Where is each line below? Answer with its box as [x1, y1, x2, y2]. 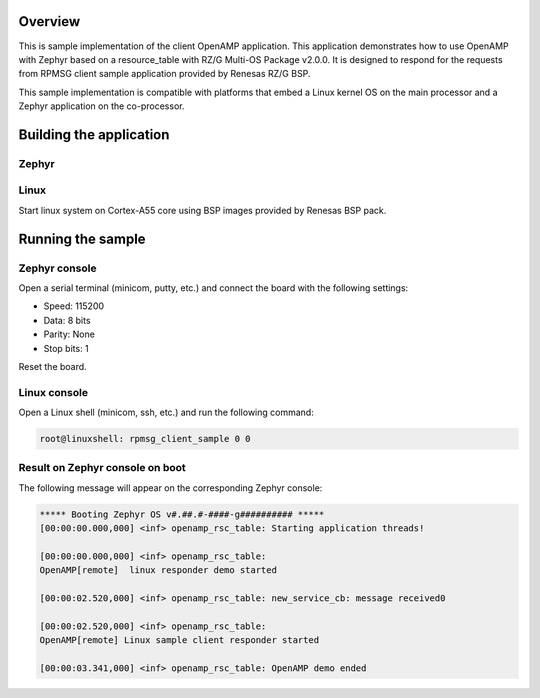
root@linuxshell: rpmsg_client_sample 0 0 [39, 433, 251, 445]
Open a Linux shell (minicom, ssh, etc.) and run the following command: [18, 406, 314, 419]
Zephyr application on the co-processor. [18, 100, 185, 112]
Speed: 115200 [43, 300, 105, 312]
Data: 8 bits [43, 314, 91, 326]
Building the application [18, 126, 170, 143]
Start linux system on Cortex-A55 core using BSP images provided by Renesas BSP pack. [18, 204, 387, 216]
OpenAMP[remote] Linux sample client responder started [39, 635, 320, 646]
